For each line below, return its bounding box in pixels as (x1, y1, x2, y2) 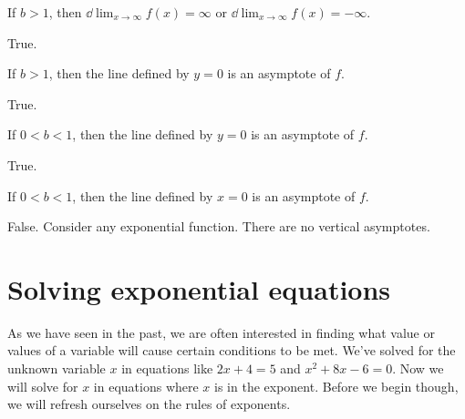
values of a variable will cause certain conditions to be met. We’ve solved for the (7, 341, 456, 360)
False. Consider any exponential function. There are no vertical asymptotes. (7, 217, 430, 236)
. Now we (392, 359, 444, 378)
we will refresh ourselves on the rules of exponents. (7, 394, 291, 414)
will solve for (7, 376, 78, 395)
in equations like (121, 359, 213, 378)
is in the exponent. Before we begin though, (214, 376, 459, 395)
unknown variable (7, 359, 106, 378)
